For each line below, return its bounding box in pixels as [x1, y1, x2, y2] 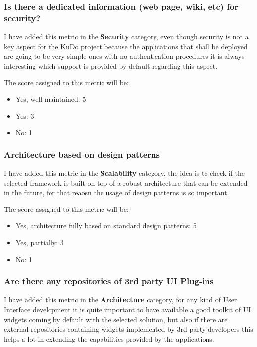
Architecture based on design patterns [4, 148, 160, 160]
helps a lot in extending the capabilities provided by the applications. [4, 333, 214, 344]
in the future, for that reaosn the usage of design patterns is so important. [4, 187, 229, 198]
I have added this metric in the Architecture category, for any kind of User [4, 294, 237, 305]
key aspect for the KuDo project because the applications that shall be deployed [4, 41, 248, 51]
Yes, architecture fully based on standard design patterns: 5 [15, 220, 197, 231]
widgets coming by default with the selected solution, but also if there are [4, 314, 228, 324]
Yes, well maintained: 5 [15, 94, 86, 104]
